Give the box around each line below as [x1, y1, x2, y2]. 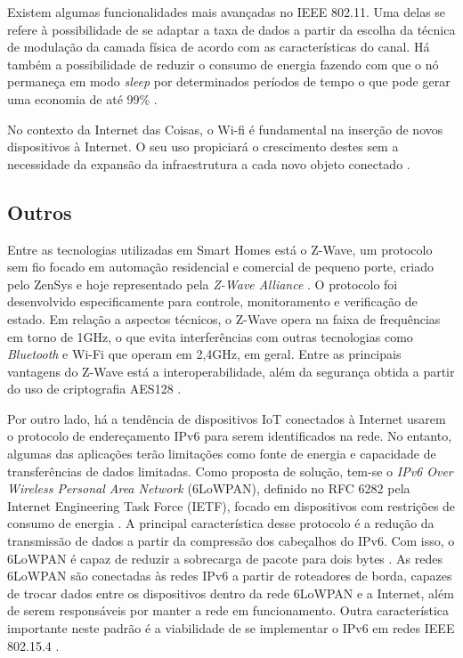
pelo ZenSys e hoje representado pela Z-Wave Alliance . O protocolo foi [7, 274, 398, 293]
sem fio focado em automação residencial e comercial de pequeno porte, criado [7, 257, 434, 276]
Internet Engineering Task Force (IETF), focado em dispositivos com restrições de [7, 496, 456, 515]
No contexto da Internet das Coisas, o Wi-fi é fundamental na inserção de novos [7, 119, 443, 138]
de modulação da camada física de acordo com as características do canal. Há [7, 37, 430, 56]
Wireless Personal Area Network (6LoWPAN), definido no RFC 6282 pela [7, 479, 410, 498]
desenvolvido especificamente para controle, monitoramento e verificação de [7, 292, 418, 311]
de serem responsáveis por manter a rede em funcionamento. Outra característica [7, 601, 450, 620]
